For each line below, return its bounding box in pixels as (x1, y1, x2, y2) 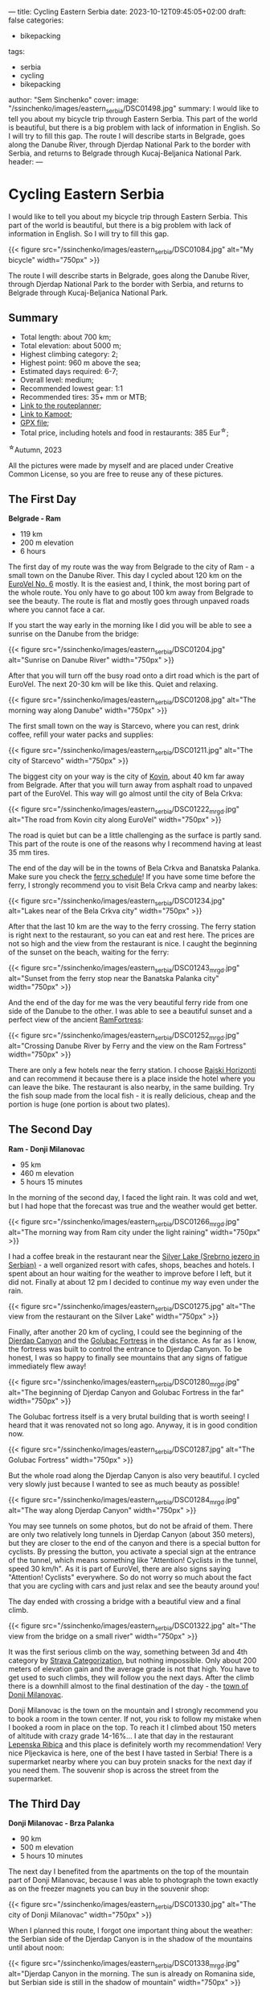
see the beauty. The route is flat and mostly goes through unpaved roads (8, 596, 250, 606)
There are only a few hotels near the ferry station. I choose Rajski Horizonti (8, 1066, 256, 1075)
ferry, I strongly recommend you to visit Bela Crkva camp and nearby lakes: (8, 880, 259, 890)
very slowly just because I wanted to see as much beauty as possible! (8, 1479, 239, 1489)
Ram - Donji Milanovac (8, 1144, 85, 1153)
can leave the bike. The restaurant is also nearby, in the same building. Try (8, 1082, 255, 1092)
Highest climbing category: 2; (19, 350, 118, 359)
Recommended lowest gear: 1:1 (19, 384, 123, 393)
